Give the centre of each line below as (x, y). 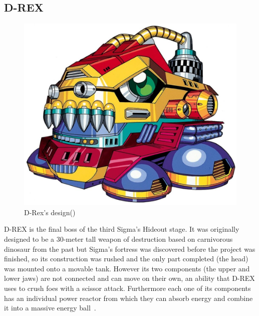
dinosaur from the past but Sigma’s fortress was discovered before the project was (130, 249)
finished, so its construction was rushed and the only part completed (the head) (126, 259)
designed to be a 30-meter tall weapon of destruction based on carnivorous (118, 239)
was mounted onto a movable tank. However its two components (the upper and (127, 268)
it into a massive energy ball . (50, 308)
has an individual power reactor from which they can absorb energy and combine (128, 298)
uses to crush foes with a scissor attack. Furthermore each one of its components (127, 288)
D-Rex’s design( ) (50, 212)
